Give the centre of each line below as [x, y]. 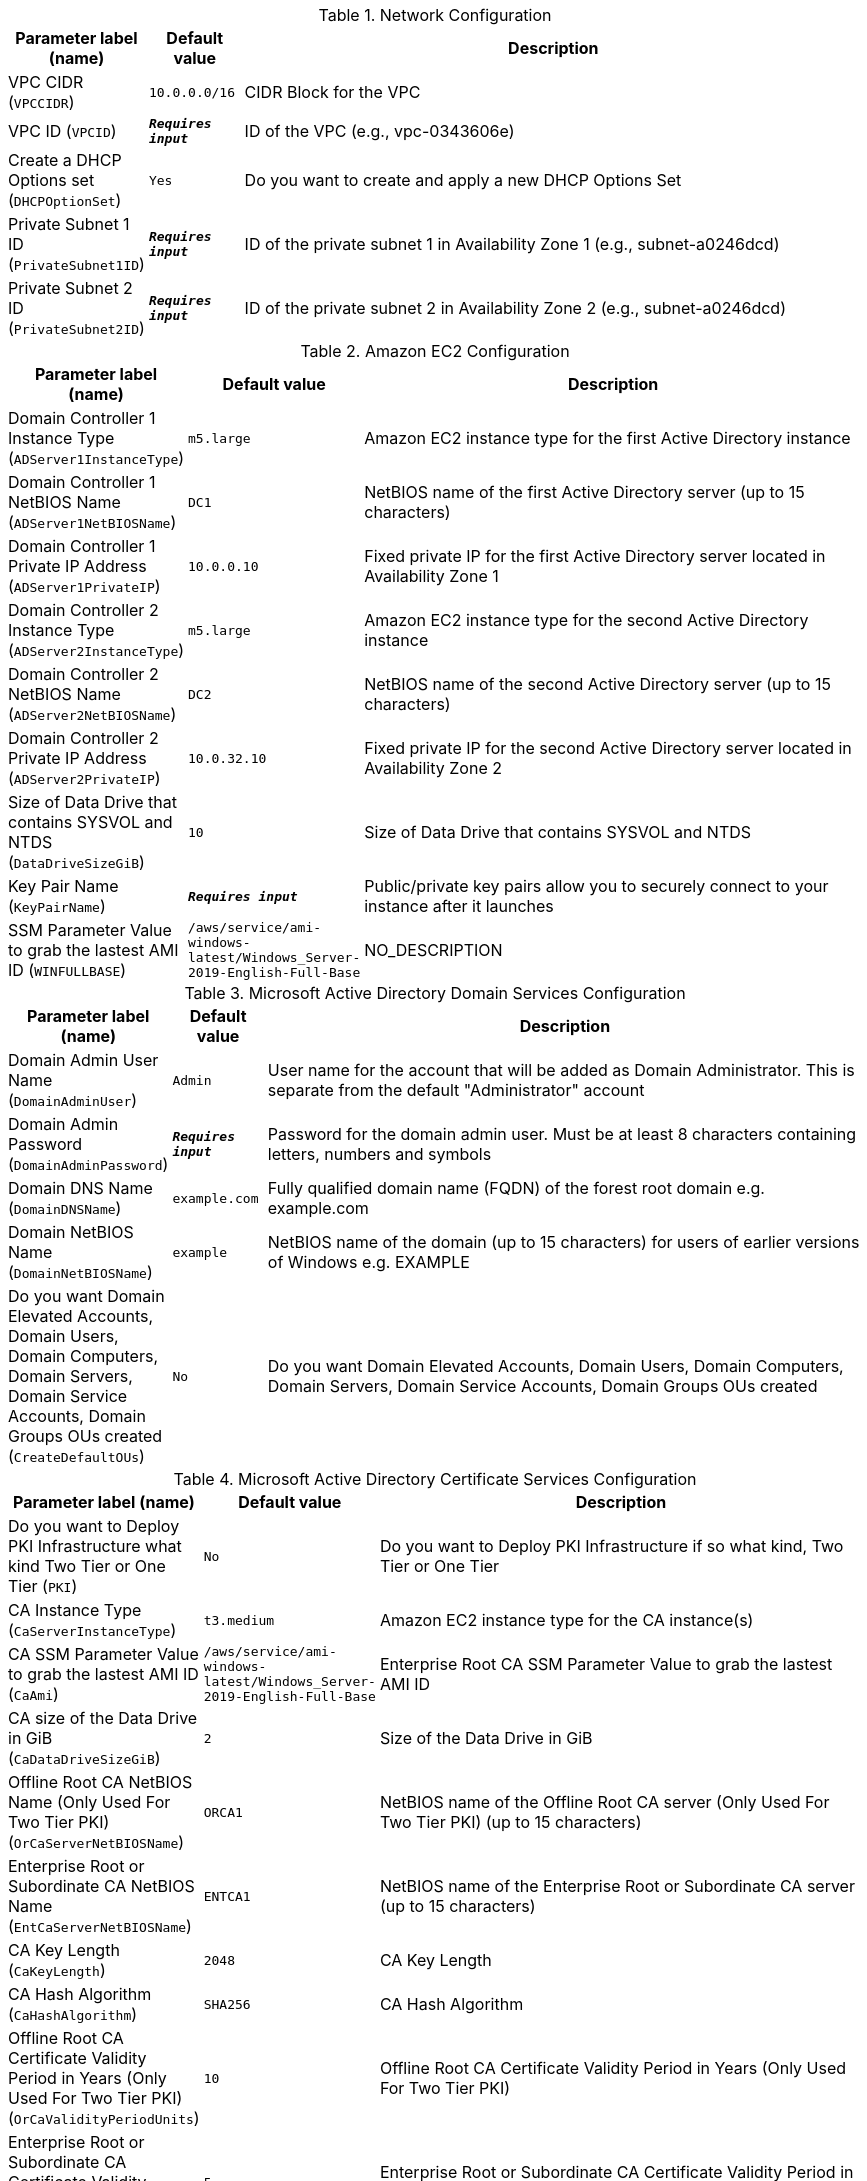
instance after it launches [459, 906]
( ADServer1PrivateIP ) [84, 586]
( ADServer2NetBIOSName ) [92, 714]
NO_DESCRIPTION [433, 950]
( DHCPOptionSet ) [65, 200]
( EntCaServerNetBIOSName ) [100, 1926]
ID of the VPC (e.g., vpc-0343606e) [379, 131]
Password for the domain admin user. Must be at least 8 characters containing [562, 1134]
